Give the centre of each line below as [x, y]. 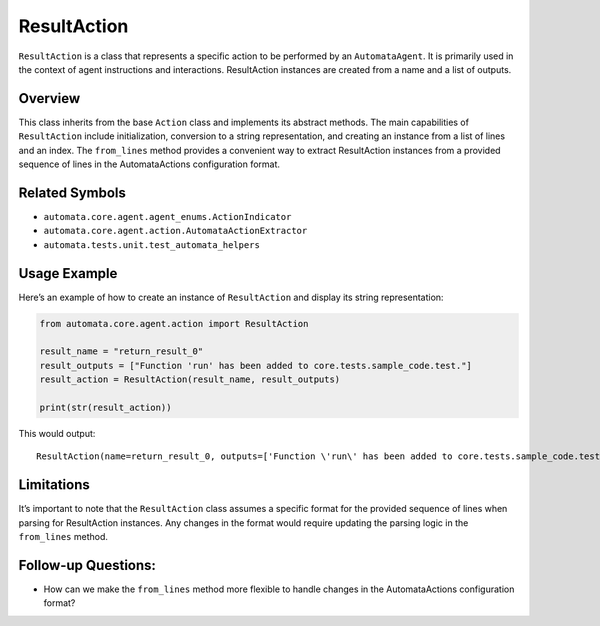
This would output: [57, 433]
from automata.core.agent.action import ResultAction [174, 323]
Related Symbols [72, 192]
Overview [49, 98]
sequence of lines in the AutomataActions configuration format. [149, 164]
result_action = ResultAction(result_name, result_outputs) [190, 379]
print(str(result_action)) [105, 407]
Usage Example [68, 273]
